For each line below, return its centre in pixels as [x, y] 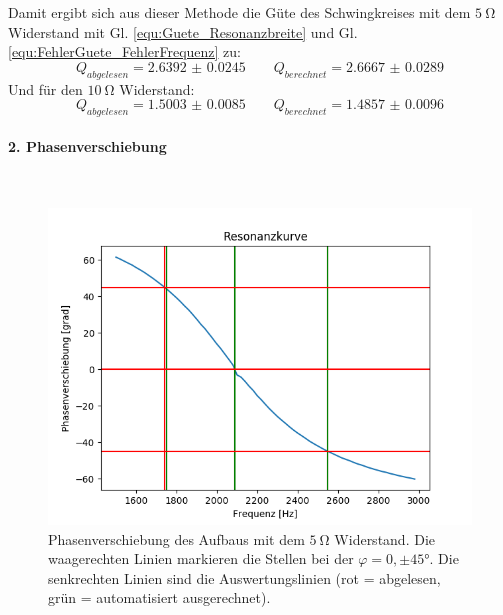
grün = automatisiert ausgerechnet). [159, 597]
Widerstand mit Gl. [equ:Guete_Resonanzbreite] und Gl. [183, 31]
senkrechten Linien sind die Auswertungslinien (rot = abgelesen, [244, 577]
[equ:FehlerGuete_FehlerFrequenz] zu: [125, 51]
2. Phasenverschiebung [87, 145]
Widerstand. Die [385, 538]
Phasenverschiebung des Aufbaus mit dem [176, 538]
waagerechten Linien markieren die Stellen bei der [201, 558]
